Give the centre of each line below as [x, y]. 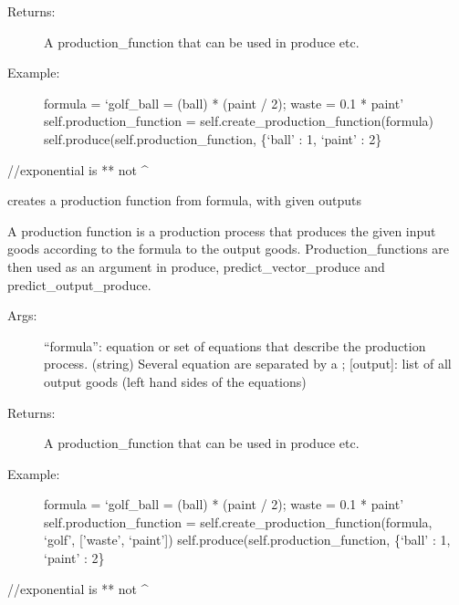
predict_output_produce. [79, 284]
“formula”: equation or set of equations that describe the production [235, 345]
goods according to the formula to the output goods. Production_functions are [229, 249]
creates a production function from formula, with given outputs [185, 200]
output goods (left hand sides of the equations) [175, 381]
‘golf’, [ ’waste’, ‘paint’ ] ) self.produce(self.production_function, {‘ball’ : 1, [247, 540]
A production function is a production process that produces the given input [222, 230]
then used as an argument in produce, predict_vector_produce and [196, 266]
